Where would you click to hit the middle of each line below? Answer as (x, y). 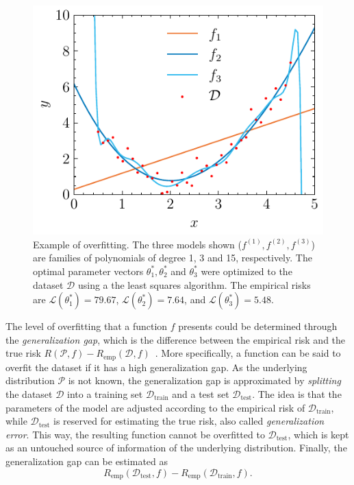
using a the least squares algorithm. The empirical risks (194, 284)
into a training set (105, 393)
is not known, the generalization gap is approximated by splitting (204, 380)
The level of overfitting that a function (87, 326)
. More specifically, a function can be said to (248, 353)
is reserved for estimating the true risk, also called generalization (189, 421)
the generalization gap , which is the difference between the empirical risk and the (176, 339)
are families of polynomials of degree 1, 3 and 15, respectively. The (173, 258)
